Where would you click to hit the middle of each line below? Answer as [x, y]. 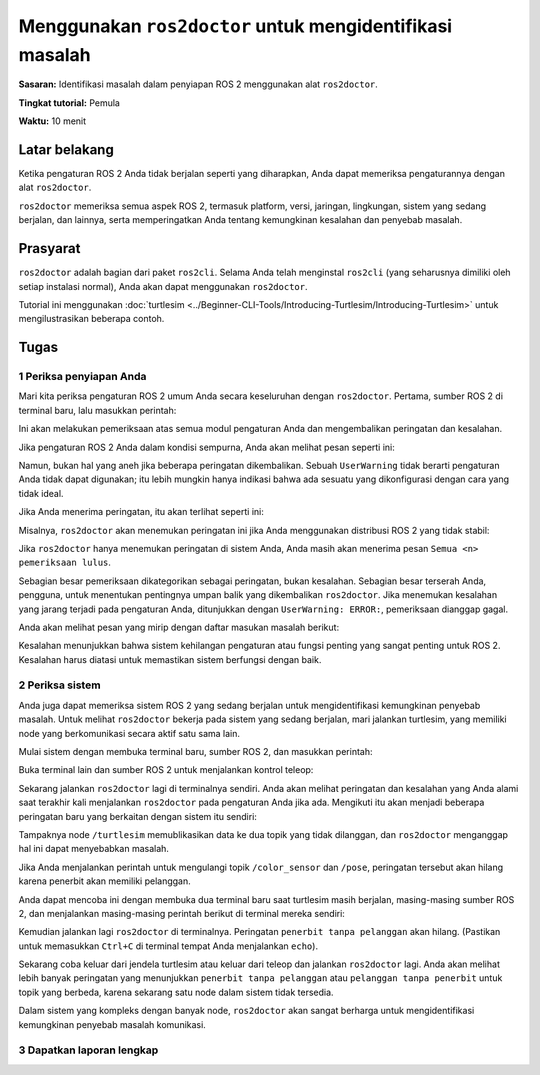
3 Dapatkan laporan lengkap [88, 1050]
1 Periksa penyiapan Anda [82, 377]
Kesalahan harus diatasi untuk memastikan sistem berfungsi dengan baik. [170, 659]
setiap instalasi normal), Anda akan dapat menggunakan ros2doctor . [163, 286]
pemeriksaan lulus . [65, 562]
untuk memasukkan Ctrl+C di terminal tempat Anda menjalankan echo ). [168, 946]
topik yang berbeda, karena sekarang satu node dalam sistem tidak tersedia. [176, 992]
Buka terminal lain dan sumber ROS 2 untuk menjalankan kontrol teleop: [166, 770]
